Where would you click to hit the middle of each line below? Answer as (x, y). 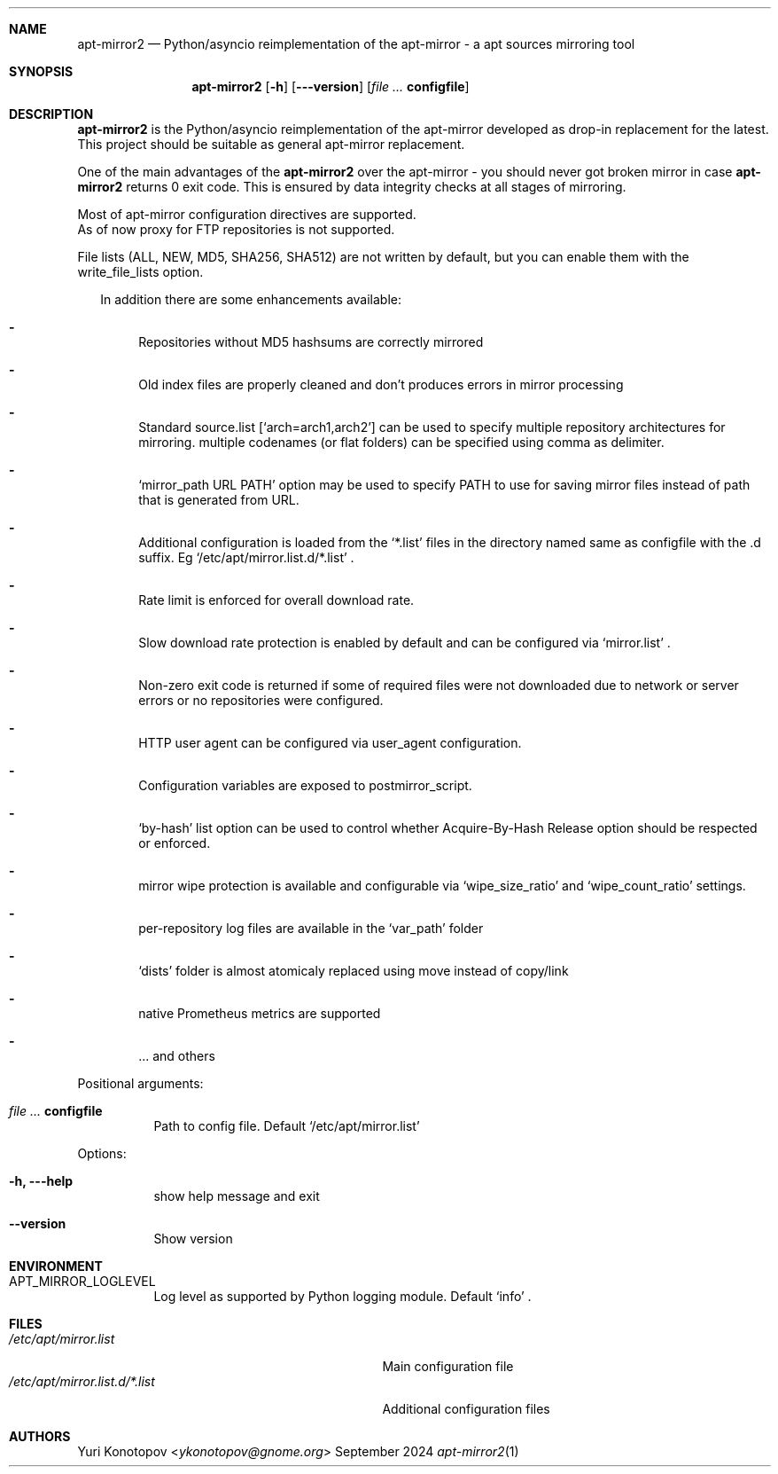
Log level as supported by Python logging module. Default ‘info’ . (342, 1296)
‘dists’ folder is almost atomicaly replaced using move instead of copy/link (354, 971)
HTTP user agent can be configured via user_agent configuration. (330, 743)
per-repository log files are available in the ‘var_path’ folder (311, 928)
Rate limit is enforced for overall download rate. (276, 600)
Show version (193, 1239)
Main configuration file (448, 1366)
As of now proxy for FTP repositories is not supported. (236, 229)
